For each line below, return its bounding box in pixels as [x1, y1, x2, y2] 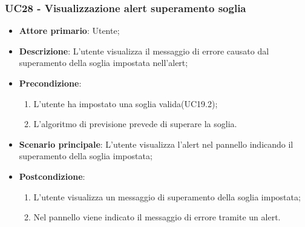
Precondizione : [19, 77, 82, 89]
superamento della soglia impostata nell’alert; [19, 56, 188, 69]
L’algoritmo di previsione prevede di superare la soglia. [33, 117, 237, 130]
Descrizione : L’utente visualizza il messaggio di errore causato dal [19, 44, 269, 57]
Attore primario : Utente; [19, 24, 120, 37]
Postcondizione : [19, 169, 85, 182]
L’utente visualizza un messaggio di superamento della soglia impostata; [33, 190, 301, 203]
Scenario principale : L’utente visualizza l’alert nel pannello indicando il [19, 137, 294, 150]
